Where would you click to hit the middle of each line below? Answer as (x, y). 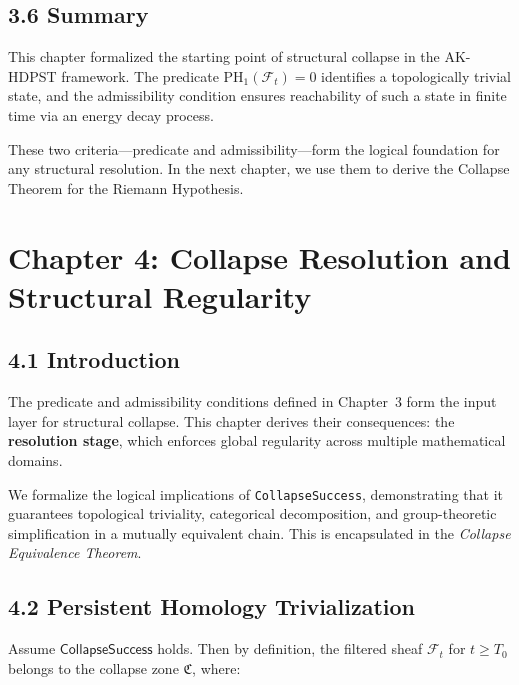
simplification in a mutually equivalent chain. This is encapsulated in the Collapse (259, 532)
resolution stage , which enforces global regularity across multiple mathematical (257, 440)
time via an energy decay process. (111, 114)
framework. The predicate (140, 75)
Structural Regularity (160, 295)
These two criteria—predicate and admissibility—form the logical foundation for (254, 148)
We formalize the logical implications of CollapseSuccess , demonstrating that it (255, 493)
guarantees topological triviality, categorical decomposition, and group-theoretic (252, 513)
